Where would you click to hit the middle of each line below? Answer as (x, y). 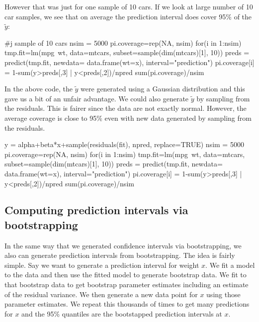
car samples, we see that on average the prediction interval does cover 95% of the (128, 16)
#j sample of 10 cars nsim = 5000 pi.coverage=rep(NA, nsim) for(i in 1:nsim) (123, 42)
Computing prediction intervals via (96, 210)
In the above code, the (39, 89)
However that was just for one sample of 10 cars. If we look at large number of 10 (129, 6)
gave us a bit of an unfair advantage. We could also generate (97, 98)
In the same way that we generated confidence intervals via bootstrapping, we (123, 245)
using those (223, 294)
